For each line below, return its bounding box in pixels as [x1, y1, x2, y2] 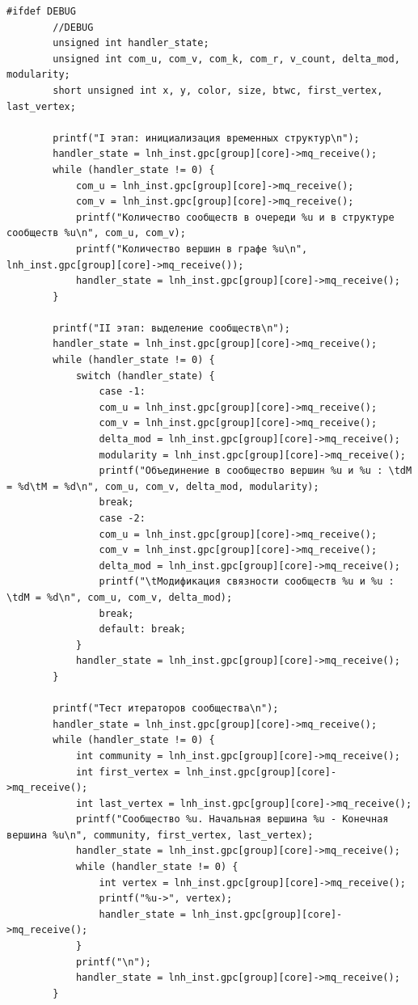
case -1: [99, 386, 146, 398]
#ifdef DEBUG [6, 6, 76, 17]
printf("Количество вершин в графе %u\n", [75, 243, 308, 255]
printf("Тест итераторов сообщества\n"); [53, 703, 279, 715]
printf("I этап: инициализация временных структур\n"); [53, 132, 360, 144]
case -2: [99, 513, 146, 524]
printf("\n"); [75, 956, 151, 968]
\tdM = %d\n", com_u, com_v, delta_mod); [6, 591, 233, 603]
